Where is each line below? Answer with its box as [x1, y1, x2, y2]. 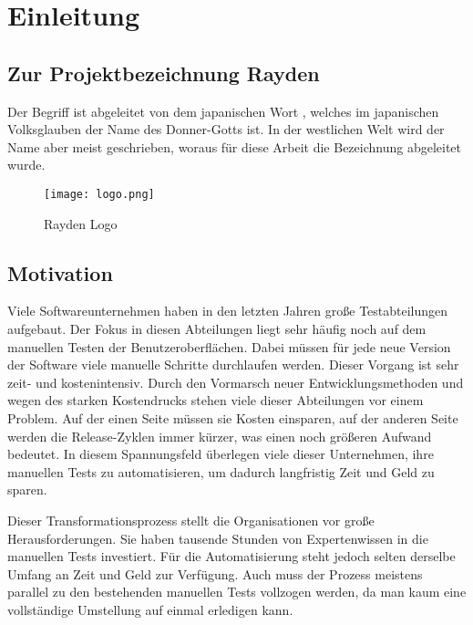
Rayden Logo [44, 214, 118, 233]
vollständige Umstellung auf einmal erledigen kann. [7, 599, 293, 619]
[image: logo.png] [44, 187, 155, 201]
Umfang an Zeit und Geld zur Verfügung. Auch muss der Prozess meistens [7, 564, 423, 583]
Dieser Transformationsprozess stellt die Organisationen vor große [7, 510, 375, 529]
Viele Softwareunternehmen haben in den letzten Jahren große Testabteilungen [7, 301, 448, 320]
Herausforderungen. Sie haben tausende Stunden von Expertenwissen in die [7, 528, 428, 547]
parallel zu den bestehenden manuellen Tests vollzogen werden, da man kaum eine [7, 582, 467, 601]
